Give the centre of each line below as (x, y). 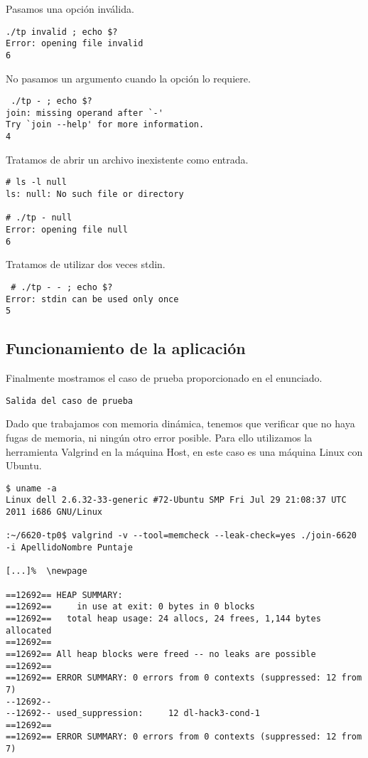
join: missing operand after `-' (85, 113)
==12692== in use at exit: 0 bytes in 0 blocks (130, 607)
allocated (29, 630)
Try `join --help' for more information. (105, 125)
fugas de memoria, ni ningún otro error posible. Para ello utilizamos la (159, 437)
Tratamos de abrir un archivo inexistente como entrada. (127, 159)
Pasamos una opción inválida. (70, 9)
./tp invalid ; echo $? (62, 32)
